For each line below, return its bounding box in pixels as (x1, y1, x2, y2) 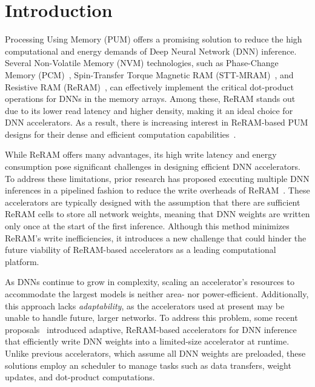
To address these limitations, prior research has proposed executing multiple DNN (5, 172, 310, 184)
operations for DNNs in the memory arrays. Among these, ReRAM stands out (5, 92, 296, 105)
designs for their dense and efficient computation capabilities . (5, 127, 236, 140)
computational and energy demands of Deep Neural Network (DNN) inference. (5, 44, 297, 57)
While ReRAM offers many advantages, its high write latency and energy (5, 148, 277, 161)
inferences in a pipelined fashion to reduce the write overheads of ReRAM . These (5, 184, 310, 197)
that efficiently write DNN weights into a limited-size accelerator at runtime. (5, 335, 290, 348)
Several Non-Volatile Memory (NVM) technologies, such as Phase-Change (5, 56, 279, 69)
